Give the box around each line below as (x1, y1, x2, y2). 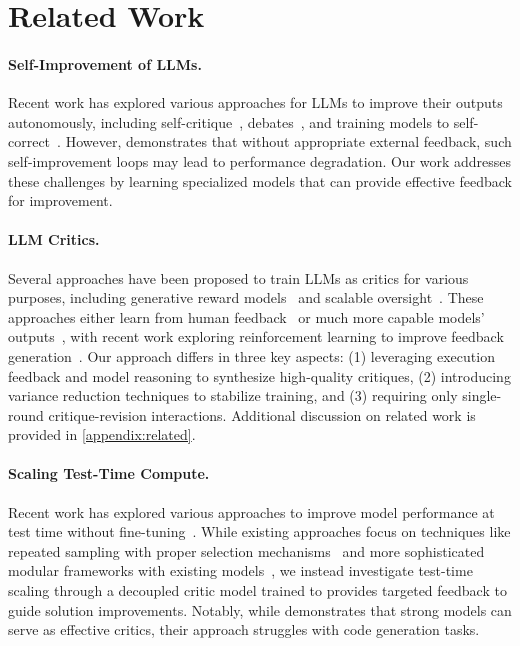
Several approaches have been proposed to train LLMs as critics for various (8, 267, 469, 288)
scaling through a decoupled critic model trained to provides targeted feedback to (8, 580, 507, 601)
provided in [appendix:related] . (8, 424, 196, 445)
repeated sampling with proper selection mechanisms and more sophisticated (8, 540, 485, 561)
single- (462, 385, 502, 406)
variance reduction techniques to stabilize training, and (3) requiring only (8, 385, 458, 406)
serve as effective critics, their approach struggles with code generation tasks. (8, 619, 480, 640)
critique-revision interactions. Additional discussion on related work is (48, 404, 476, 425)
